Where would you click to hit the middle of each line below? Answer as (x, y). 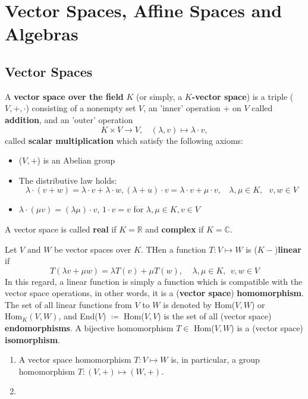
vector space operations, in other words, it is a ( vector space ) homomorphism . (154, 293)
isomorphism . (33, 339)
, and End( (78, 316)
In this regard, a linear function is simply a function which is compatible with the (154, 281)
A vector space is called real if (61, 229)
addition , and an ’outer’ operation (69, 119)
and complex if (175, 229)
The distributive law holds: (68, 180)
